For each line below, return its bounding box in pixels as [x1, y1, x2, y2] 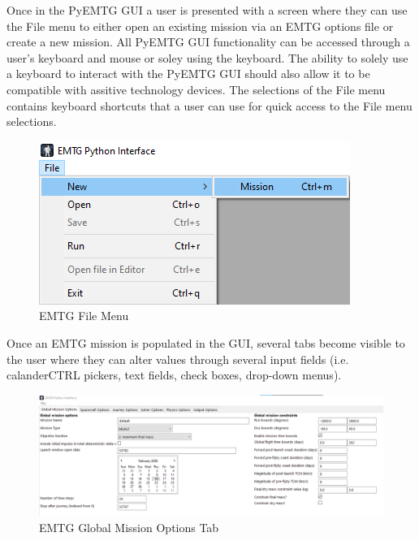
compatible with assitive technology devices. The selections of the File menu [6, 80, 386, 97]
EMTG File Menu [39, 307, 129, 324]
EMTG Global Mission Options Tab [39, 519, 219, 536]
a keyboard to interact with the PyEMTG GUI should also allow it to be [6, 65, 370, 82]
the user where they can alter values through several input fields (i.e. [6, 350, 349, 367]
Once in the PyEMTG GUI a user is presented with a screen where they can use [6, 2, 408, 18]
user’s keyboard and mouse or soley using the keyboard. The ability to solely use [6, 49, 408, 66]
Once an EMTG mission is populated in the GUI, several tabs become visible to [6, 334, 405, 351]
